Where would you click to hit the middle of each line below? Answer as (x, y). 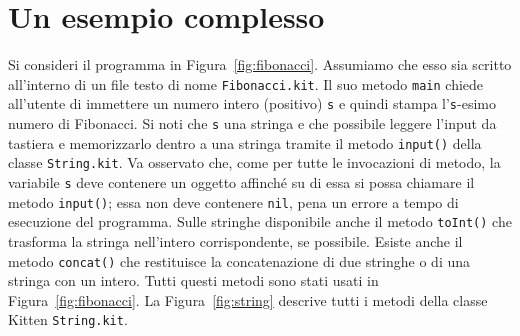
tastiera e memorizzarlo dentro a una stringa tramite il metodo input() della (245, 142)
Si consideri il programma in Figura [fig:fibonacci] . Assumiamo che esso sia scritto (260, 64)
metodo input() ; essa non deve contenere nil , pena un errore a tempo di (233, 201)
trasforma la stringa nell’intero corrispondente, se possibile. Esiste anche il (235, 240)
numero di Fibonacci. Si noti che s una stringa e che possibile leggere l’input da (252, 123)
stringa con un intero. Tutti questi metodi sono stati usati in (193, 280)
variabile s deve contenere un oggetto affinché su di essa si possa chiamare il (241, 182)
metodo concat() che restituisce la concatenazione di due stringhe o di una (239, 260)
